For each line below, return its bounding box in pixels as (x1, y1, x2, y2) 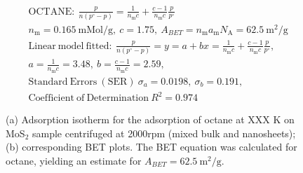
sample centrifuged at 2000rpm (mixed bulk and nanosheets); (32, 125, 296, 140)
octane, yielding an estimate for (6, 153, 142, 167)
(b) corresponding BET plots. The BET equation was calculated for (6, 139, 297, 154)
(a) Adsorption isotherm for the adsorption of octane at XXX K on (6, 112, 295, 127)
